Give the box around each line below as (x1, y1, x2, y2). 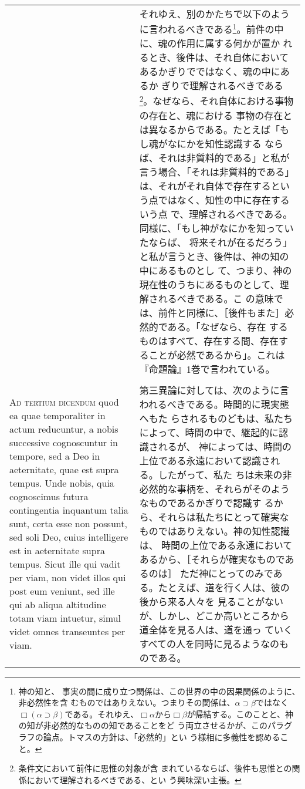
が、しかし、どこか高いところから (139, 608, 289, 622)
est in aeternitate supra (9, 544, 105, 558)
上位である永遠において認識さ (139, 453, 271, 467)
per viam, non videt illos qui (9, 571, 126, 585)
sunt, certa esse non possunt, (9, 517, 127, 531)
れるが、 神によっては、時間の (158, 439, 292, 453)
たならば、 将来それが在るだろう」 (139, 235, 293, 249)
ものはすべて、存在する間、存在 (139, 333, 279, 348)
